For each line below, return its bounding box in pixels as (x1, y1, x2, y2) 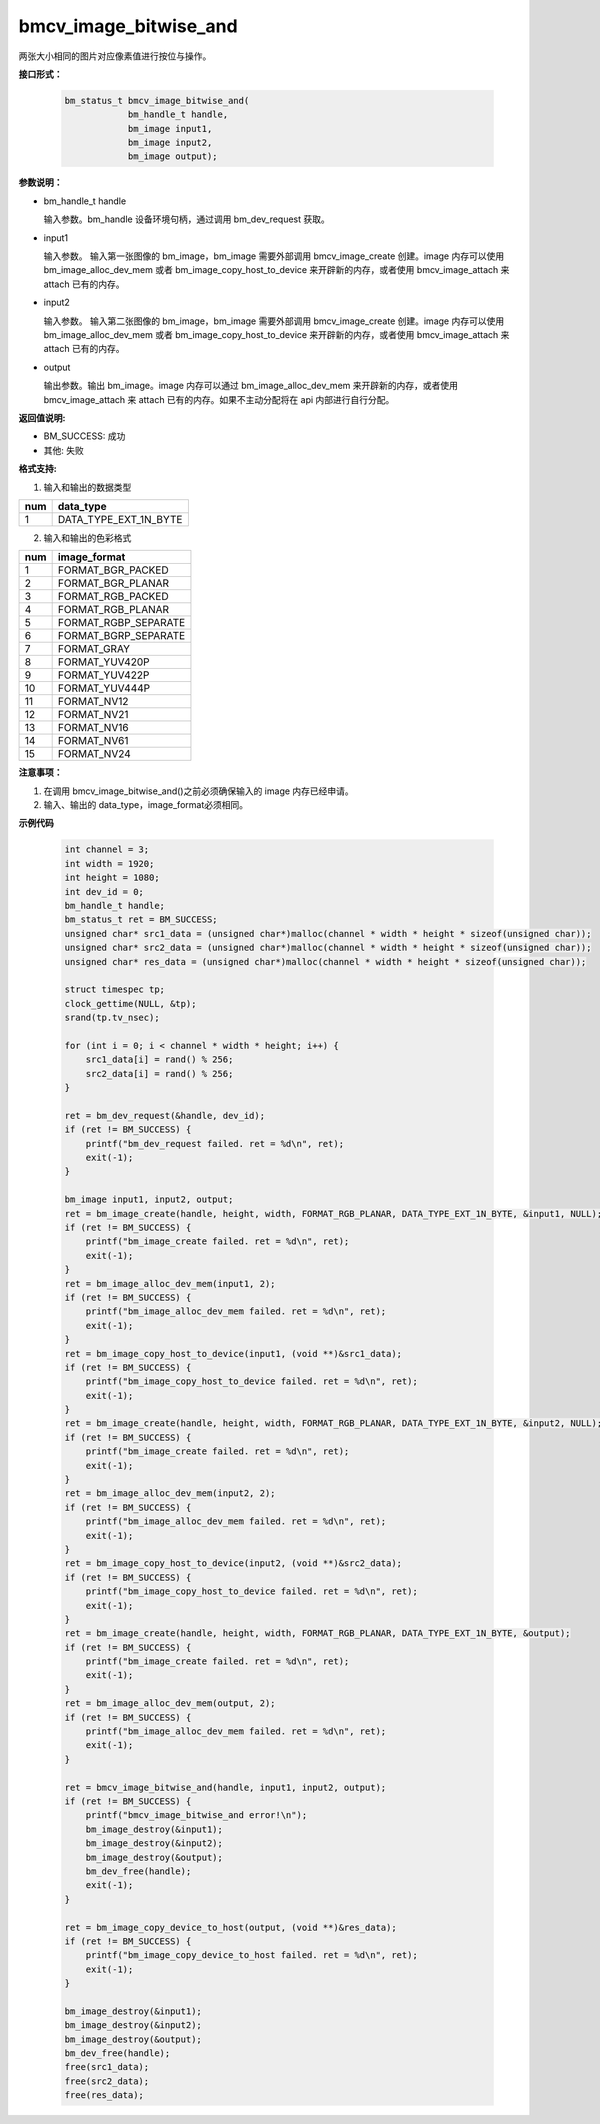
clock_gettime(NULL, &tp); (64, 998, 197, 1009)
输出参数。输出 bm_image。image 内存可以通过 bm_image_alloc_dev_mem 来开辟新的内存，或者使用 (43, 380, 459, 392)
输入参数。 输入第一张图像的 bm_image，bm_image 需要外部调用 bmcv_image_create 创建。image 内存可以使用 (43, 250, 505, 262)
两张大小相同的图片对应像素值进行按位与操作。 (18, 50, 212, 62)
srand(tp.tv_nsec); (64, 1012, 160, 1024)
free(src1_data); (64, 2061, 150, 2073)
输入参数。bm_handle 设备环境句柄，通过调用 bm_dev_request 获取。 (43, 213, 330, 225)
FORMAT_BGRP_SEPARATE (57, 629, 186, 643)
